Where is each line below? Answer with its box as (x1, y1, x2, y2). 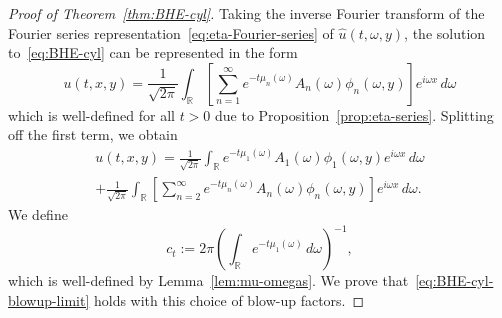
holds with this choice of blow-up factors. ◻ (93, 289, 365, 310)
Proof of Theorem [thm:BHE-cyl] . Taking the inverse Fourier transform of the (8, 3, 485, 23)
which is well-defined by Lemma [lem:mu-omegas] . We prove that (8, 270, 409, 291)
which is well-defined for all (8, 104, 175, 125)
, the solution (404, 22, 486, 43)
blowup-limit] (8, 289, 90, 310)
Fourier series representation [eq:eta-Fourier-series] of (8, 22, 334, 43)
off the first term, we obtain (8, 124, 178, 145)
